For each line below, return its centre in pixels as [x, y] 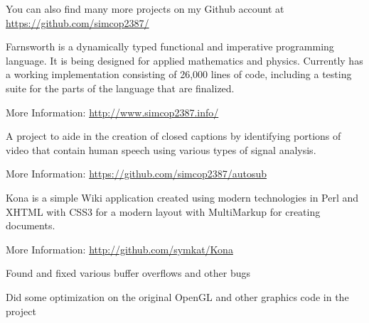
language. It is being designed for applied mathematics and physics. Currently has [184, 60]
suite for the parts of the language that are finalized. [120, 88]
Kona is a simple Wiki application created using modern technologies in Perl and [182, 197]
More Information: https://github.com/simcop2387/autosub [137, 174]
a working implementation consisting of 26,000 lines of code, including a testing [179, 74]
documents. [31, 225]
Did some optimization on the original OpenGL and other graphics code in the [177, 296]
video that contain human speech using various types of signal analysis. [161, 149]
